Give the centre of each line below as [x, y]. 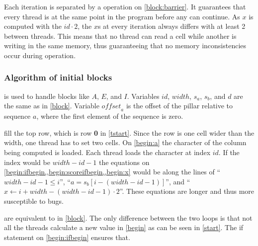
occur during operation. [40, 55]
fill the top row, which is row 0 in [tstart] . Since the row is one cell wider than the [129, 132]
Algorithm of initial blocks [58, 77]
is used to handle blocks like [47, 96]
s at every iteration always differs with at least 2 [172, 26]
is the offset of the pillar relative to [179, 106]
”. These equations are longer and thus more [187, 191]
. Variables [143, 96]
